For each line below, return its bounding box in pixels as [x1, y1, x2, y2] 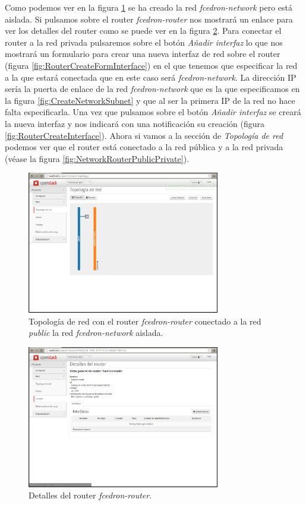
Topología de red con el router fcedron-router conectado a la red [29, 315, 261, 327]
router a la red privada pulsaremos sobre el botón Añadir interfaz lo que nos [5, 36, 283, 48]
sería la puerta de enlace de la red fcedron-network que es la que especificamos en [5, 82, 300, 95]
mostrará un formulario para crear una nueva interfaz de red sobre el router [5, 47, 280, 60]
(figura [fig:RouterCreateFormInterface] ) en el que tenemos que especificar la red [5, 59, 298, 71]
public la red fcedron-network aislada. [29, 326, 163, 339]
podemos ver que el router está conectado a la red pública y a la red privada [5, 141, 283, 153]
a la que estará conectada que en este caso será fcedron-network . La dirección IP [5, 71, 296, 83]
